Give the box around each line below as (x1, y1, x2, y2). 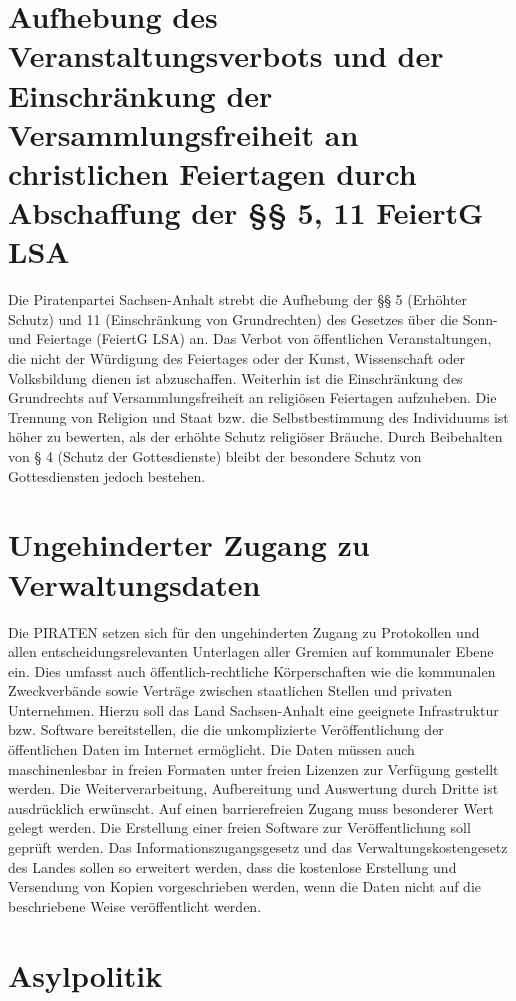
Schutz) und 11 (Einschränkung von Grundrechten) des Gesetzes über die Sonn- (8, 308, 498, 329)
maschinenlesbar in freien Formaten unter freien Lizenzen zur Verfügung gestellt (8, 758, 499, 779)
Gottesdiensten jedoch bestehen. (8, 465, 206, 486)
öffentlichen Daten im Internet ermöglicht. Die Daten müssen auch (8, 739, 415, 760)
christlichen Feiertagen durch (8, 152, 417, 193)
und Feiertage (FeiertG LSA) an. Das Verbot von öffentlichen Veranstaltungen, (8, 328, 492, 349)
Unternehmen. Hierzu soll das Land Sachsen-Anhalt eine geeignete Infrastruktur (8, 699, 499, 720)
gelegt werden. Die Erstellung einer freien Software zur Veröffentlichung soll (8, 817, 471, 838)
